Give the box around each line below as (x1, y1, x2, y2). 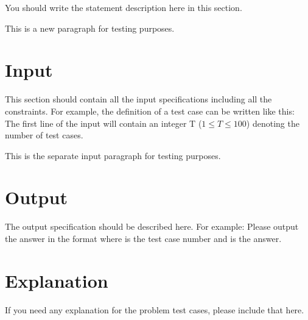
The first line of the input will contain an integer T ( (5, 116, 202, 129)
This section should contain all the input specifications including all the (5, 93, 272, 105)
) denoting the (246, 116, 299, 129)
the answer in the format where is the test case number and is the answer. (5, 232, 282, 244)
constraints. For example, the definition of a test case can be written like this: (5, 104, 295, 117)
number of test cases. (5, 129, 83, 141)
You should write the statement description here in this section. (5, 1, 242, 13)
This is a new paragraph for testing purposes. (5, 21, 175, 34)
